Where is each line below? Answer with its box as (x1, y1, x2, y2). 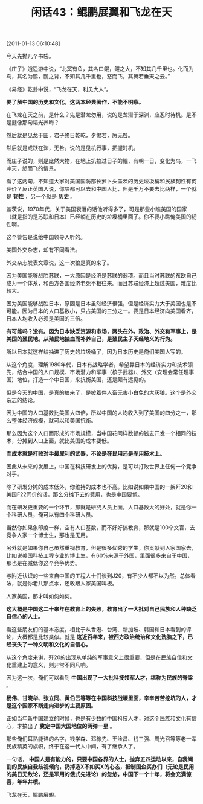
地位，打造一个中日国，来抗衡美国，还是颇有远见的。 (16, 376, 149, 383)
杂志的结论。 (6, 397, 38, 404)
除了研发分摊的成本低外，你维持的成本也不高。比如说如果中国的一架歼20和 (6, 483, 193, 491)
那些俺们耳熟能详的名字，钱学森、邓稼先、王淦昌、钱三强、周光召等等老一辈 (6, 735, 197, 742)
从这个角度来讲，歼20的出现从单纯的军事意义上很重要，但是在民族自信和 (6, 654, 188, 661)
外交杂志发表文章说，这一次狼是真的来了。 (6, 259, 112, 266)
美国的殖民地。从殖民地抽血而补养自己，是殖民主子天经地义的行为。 (6, 336, 176, 343)
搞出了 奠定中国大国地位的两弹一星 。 (22, 723, 115, 730)
